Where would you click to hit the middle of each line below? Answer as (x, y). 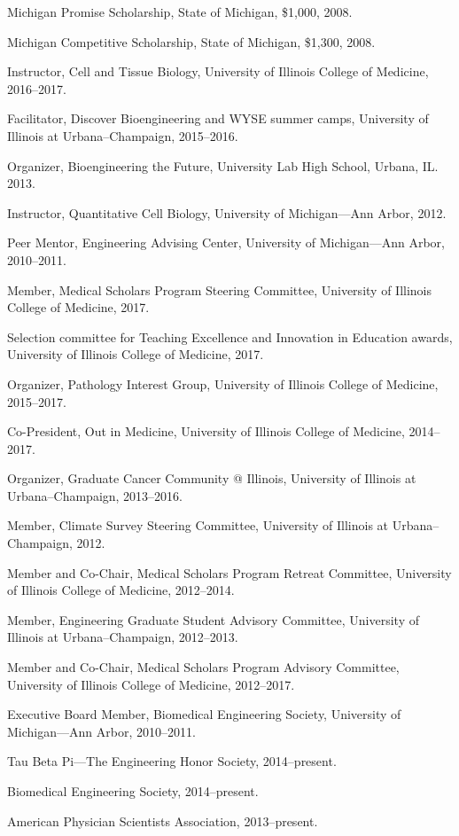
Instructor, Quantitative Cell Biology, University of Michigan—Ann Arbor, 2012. (227, 212)
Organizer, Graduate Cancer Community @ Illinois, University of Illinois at (212, 478)
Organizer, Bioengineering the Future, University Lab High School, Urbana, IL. (223, 165)
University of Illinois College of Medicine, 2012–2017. (151, 684)
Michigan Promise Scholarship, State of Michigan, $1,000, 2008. (180, 12)
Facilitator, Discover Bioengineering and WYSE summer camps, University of (218, 118)
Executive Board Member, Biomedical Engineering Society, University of (204, 714)
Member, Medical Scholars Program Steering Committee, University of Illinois (219, 289)
